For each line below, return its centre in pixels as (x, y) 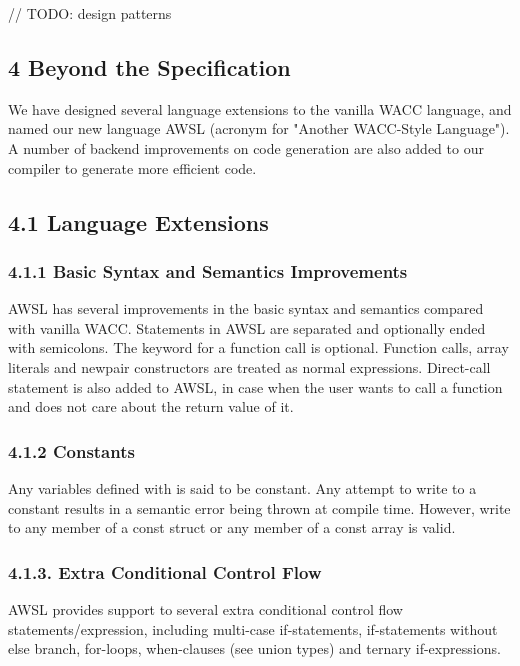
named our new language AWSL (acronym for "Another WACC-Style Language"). (259, 128)
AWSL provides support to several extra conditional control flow (205, 608)
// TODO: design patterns (90, 13)
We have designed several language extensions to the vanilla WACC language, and (260, 108)
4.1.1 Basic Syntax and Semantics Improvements (208, 270)
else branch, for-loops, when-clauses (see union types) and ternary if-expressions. (254, 648)
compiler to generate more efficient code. (132, 167)
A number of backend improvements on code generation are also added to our (246, 147)
